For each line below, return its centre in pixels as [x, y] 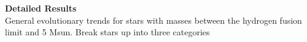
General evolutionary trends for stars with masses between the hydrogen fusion [153, 20]
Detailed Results [41, 8]
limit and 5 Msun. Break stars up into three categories [107, 32]
